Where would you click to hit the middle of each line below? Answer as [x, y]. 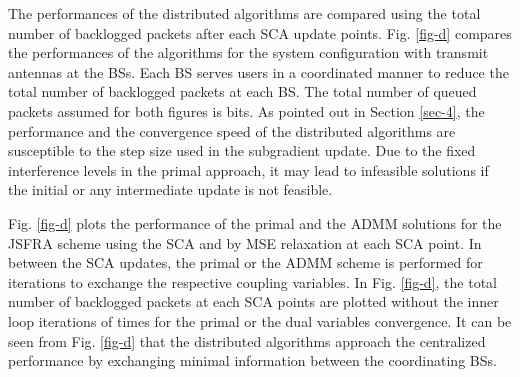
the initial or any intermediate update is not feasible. [170, 189]
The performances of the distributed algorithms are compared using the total [244, 13]
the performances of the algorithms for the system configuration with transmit [248, 52]
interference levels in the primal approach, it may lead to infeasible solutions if [248, 169]
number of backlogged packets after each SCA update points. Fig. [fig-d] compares [260, 32]
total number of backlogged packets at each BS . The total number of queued [242, 91]
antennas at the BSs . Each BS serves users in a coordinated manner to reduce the [258, 71]
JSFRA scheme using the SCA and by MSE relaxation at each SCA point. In [245, 242]
